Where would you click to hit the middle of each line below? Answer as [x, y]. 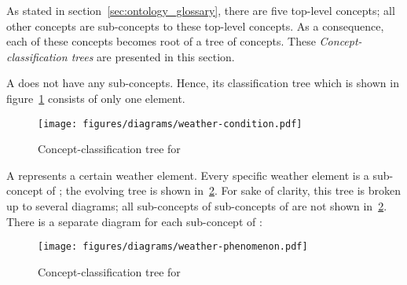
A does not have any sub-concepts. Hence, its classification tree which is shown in [203, 83]
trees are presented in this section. [153, 56]
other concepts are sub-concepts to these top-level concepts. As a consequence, [195, 26]
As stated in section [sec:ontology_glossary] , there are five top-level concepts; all [201, 10]
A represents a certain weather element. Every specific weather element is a [188, 175]
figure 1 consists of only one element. [96, 98]
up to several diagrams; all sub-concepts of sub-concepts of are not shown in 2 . [197, 206]
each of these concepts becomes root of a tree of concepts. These [161, 41]
